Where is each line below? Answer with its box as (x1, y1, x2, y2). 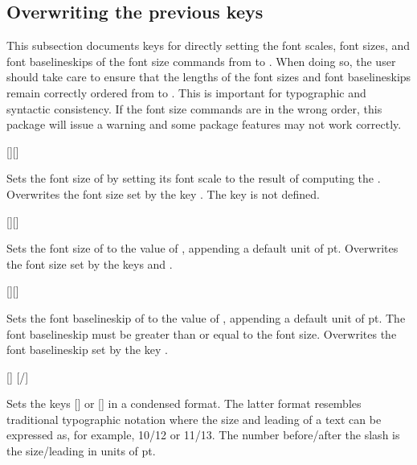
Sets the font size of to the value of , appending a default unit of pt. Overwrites (6, 240, 399, 257)
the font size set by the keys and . (6, 255, 173, 272)
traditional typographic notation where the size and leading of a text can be (6, 410, 382, 427)
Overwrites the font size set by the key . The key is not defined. (6, 185, 320, 202)
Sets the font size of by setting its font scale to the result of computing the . (6, 170, 381, 187)
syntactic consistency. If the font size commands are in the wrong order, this (6, 100, 382, 117)
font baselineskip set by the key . (6, 341, 168, 358)
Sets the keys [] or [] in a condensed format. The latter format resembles (6, 395, 362, 412)
